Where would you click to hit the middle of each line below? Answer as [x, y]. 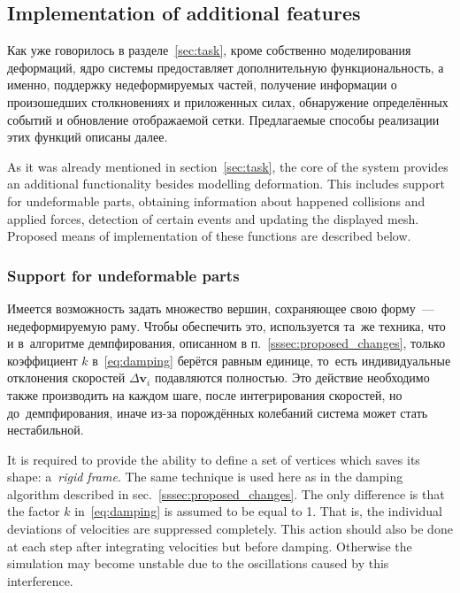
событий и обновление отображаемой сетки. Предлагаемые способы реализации [223, 119]
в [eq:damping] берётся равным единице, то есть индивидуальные [272, 360]
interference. [40, 580]
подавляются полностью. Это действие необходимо [292, 377]
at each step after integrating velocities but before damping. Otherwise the [210, 546]
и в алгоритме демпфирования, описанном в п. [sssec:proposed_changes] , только [226, 343]
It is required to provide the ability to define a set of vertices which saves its [214, 459]
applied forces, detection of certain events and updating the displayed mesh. [213, 218]
